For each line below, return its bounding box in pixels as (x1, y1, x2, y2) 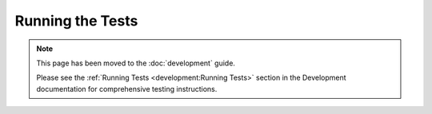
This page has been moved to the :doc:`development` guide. (36, 58, 236, 68)
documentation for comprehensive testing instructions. (36, 84, 218, 93)
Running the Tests (14, 12, 138, 29)
